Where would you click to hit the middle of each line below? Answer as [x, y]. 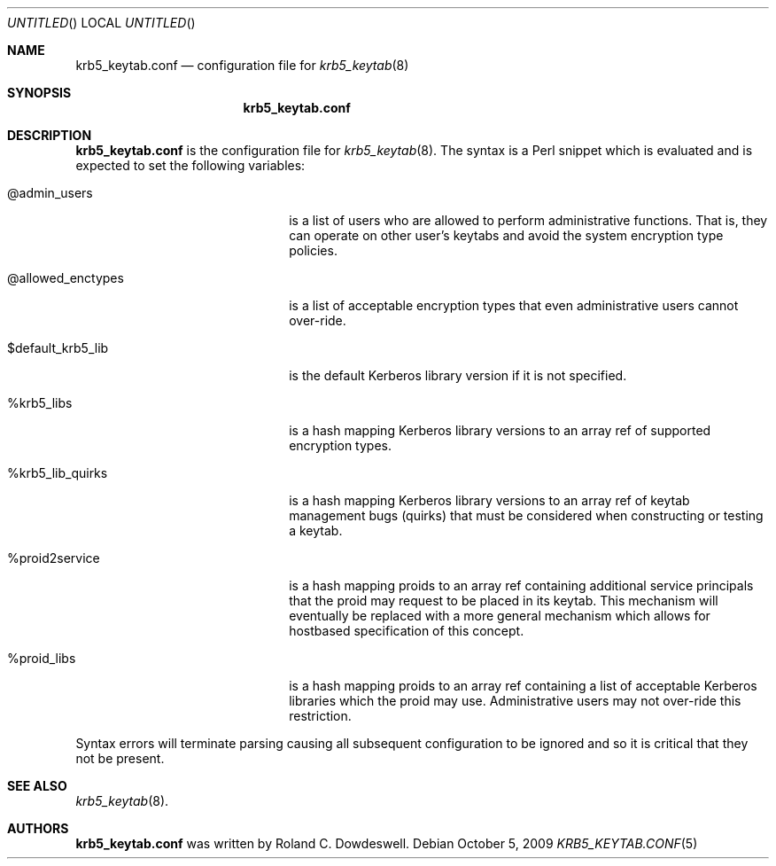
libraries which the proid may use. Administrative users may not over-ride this [515, 701]
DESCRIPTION [50, 135]
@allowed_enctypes [66, 278]
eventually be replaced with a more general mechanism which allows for [500, 616]
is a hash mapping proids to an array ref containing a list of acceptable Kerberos [523, 686]
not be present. [120, 758]
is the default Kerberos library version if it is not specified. [458, 375]
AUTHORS [38, 828]
